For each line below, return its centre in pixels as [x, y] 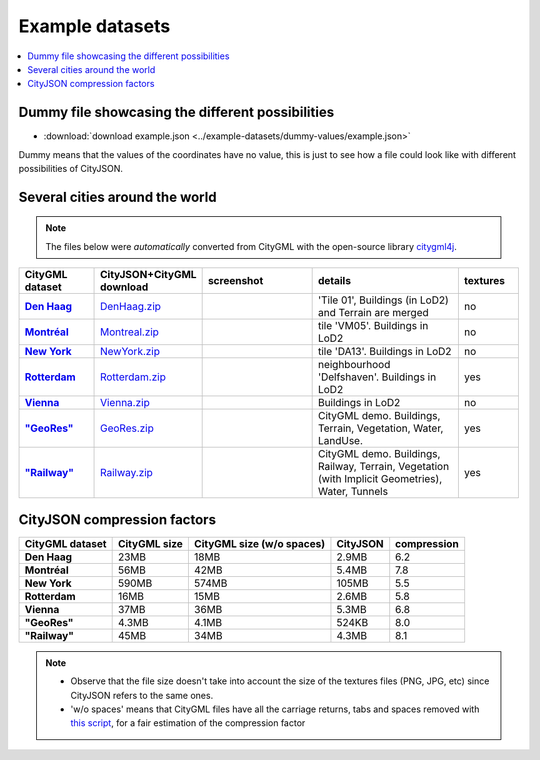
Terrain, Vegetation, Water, [380, 428]
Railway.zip [127, 473]
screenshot [235, 281]
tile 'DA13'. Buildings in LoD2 [384, 352]
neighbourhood [354, 365]
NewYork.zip [130, 352]
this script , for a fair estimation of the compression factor [188, 723]
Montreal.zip [130, 332]
